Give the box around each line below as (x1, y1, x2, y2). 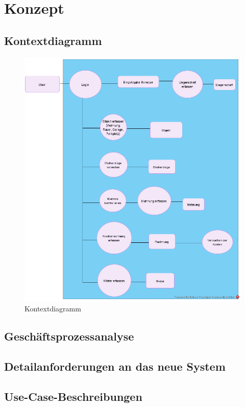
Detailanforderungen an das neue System (4, 358, 226, 374)
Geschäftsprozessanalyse (4, 328, 134, 344)
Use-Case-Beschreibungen (4, 388, 142, 404)
